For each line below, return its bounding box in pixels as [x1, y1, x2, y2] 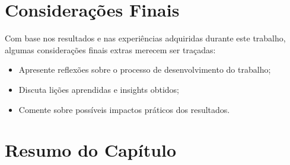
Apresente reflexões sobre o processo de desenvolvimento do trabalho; [18, 63, 271, 76]
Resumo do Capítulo [5, 138, 177, 162]
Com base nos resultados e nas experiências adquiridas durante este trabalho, [5, 32, 286, 44]
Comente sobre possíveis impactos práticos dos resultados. [18, 103, 230, 115]
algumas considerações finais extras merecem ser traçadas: [5, 43, 216, 56]
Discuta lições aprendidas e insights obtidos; [18, 83, 179, 95]
